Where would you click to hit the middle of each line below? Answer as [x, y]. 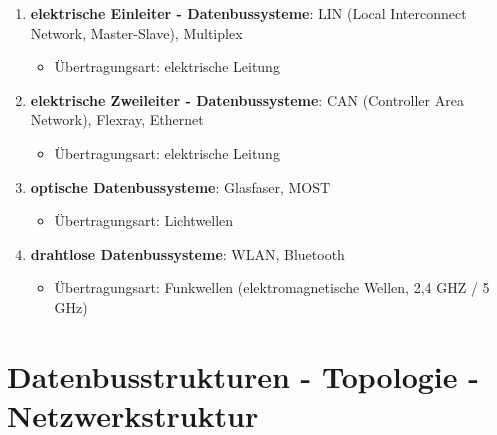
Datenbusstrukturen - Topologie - [243, 375]
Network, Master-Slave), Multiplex [136, 32]
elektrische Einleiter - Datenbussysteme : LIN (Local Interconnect [248, 13]
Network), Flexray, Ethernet [117, 119]
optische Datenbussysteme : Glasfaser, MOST [180, 186]
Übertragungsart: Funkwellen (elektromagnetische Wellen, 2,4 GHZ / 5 [272, 287]
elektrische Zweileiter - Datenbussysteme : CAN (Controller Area [247, 99]
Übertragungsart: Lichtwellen [144, 220]
